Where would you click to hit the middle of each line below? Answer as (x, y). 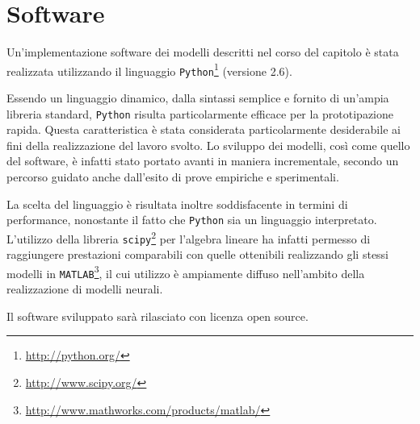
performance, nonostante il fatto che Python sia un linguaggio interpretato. (192, 220)
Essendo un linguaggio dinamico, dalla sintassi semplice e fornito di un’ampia (198, 98)
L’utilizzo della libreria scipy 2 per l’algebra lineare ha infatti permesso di (189, 237)
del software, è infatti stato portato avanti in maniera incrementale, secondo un (203, 161)
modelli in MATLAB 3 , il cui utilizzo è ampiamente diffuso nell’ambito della (186, 272)
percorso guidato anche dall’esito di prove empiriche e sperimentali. (173, 177)
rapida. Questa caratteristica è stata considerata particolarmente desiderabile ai (204, 129)
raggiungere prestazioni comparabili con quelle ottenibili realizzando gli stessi (198, 254)
